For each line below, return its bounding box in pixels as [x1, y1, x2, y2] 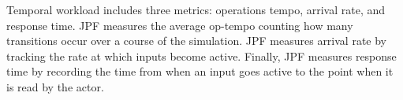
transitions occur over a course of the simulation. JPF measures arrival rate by [6, 32, 387, 49]
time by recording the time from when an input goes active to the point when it [6, 63, 394, 80]
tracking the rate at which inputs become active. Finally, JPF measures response [6, 47, 397, 64]
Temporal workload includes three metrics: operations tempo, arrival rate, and [6, 2, 386, 17]
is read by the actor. [6, 78, 104, 94]
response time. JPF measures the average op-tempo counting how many [6, 17, 353, 33]
